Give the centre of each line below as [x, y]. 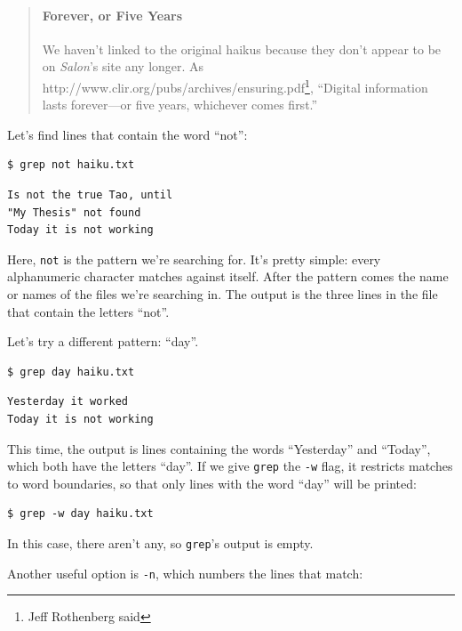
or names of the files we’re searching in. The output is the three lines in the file [223, 294]
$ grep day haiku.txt [71, 372]
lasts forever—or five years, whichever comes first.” [180, 105]
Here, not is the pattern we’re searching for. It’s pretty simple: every [194, 259]
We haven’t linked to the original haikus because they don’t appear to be [242, 49]
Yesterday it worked [68, 402]
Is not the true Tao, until [90, 195]
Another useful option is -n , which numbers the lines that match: [185, 573]
